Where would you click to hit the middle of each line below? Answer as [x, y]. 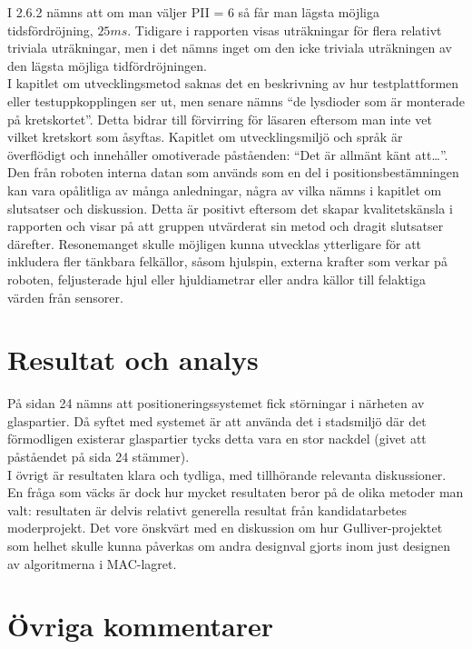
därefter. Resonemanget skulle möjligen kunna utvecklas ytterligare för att [215, 243]
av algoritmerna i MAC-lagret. [92, 563]
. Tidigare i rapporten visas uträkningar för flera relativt [285, 30]
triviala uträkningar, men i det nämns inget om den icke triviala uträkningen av [230, 48]
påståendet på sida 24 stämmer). [98, 456]
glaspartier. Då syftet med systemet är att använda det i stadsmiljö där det [217, 420]
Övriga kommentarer [140, 626]
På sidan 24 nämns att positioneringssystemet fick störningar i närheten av [216, 403]
